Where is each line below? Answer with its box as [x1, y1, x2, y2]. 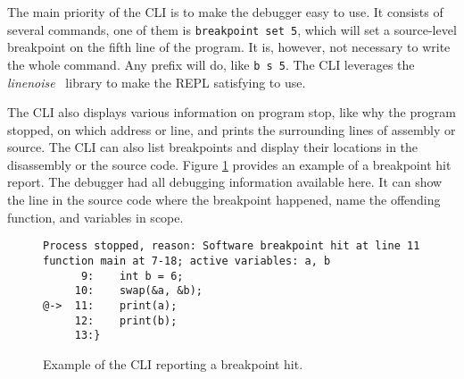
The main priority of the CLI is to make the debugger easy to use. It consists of [7, 3, 443, 21]
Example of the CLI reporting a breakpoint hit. [43, 354, 303, 373]
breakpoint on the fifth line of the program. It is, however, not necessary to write [7, 38, 451, 56]
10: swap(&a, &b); [74, 284, 203, 298]
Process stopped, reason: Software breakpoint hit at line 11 [43, 240, 420, 253]
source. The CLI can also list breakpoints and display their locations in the [7, 138, 418, 156]
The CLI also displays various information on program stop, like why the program [7, 103, 456, 122]
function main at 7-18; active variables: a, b [43, 254, 331, 267]
